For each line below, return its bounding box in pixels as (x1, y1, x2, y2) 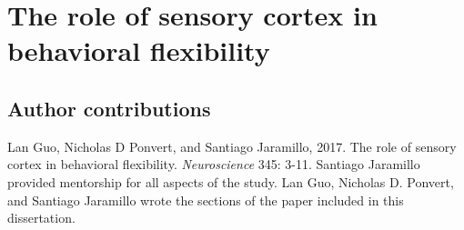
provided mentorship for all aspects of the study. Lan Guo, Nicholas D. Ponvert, (7, 172, 454, 191)
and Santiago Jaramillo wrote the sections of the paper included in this (7, 190, 404, 209)
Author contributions (7, 94, 211, 122)
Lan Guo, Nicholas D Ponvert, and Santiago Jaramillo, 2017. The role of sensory (7, 136, 457, 155)
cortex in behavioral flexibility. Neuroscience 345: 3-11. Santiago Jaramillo (7, 155, 420, 174)
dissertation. (7, 208, 76, 227)
